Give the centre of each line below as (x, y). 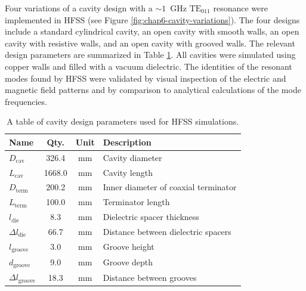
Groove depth (128, 261)
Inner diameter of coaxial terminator (170, 187)
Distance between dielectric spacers (167, 231)
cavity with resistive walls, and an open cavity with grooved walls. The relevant (150, 43)
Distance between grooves (150, 277)
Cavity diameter (132, 157)
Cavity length (128, 172)
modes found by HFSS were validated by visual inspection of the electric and (146, 78)
